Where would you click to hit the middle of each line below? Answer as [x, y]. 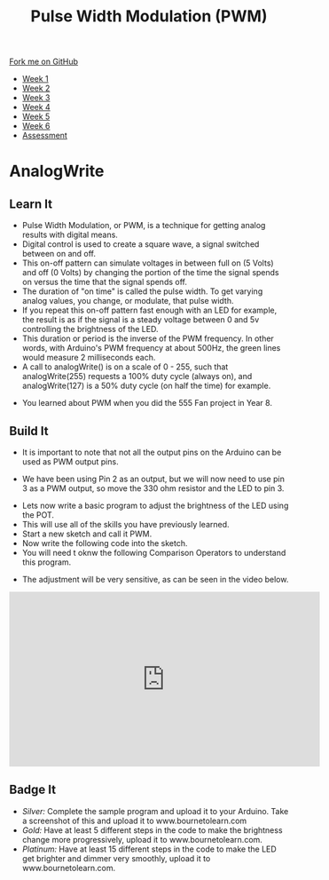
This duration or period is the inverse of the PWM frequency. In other [148, 338]
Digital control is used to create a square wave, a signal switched [141, 244]
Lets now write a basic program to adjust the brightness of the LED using [155, 505]
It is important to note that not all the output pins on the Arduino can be [152, 452]
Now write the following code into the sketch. [105, 543]
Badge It [32, 790]
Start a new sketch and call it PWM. [87, 534]
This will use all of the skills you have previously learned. [125, 524]
